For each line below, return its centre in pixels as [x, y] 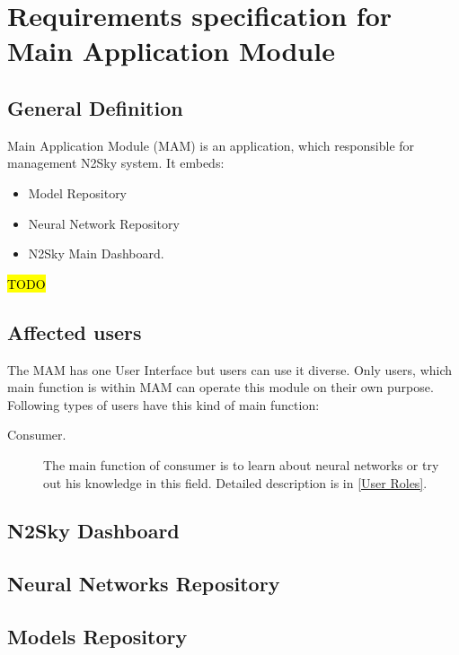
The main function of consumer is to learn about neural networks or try [241, 464]
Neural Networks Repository [144, 584]
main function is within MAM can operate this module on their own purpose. [221, 387]
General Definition [95, 107]
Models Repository [97, 637]
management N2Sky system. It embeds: [116, 163]
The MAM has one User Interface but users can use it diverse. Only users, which [230, 369]
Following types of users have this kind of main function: [163, 404]
